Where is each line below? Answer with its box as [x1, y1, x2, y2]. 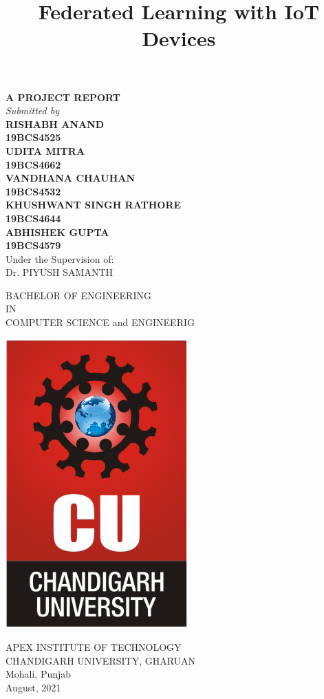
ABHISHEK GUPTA [6, 224, 109, 239]
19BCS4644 [6, 211, 61, 225]
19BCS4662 [6, 157, 61, 171]
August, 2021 [6, 680, 61, 695]
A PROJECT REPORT [6, 89, 121, 104]
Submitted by [6, 103, 60, 118]
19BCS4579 [6, 238, 61, 252]
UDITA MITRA [6, 143, 85, 158]
